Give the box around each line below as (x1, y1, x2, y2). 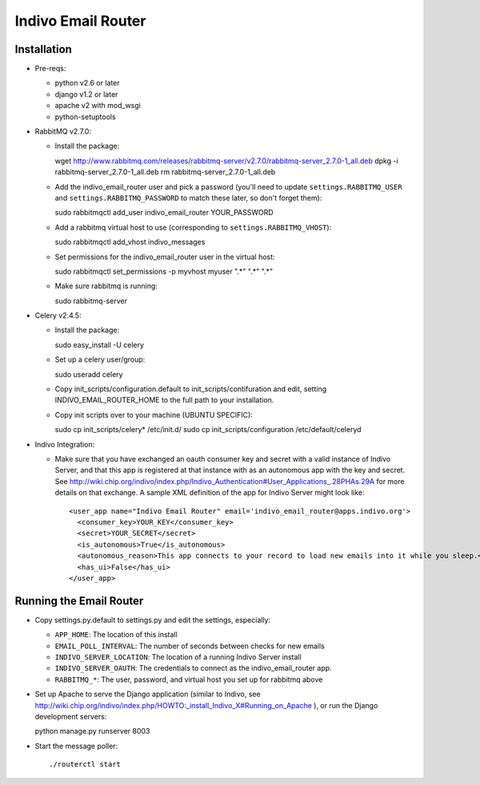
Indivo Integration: (34, 439, 95, 449)
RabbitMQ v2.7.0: (34, 126, 92, 136)
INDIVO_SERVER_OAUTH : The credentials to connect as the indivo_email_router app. (54, 663, 332, 673)
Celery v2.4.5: (34, 310, 82, 320)
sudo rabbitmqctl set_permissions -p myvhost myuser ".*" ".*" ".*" (54, 266, 274, 276)
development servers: (34, 711, 107, 721)
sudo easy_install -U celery (54, 340, 144, 350)
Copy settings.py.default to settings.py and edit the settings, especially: (34, 615, 271, 624)
